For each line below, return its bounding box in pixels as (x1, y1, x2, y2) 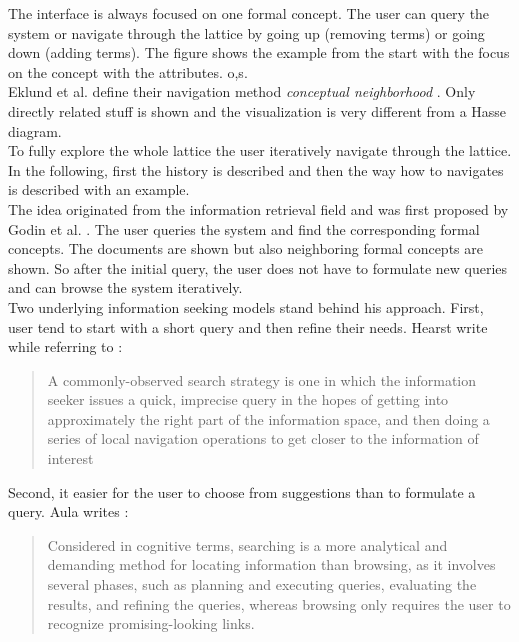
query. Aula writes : (8, 501, 129, 522)
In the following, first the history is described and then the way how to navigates (8, 159, 504, 180)
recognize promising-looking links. (47, 613, 255, 634)
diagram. (8, 120, 62, 141)
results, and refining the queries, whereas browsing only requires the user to (47, 593, 511, 614)
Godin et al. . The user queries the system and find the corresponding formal (8, 218, 480, 239)
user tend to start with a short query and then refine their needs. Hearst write (8, 316, 488, 337)
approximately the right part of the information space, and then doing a (47, 408, 490, 429)
